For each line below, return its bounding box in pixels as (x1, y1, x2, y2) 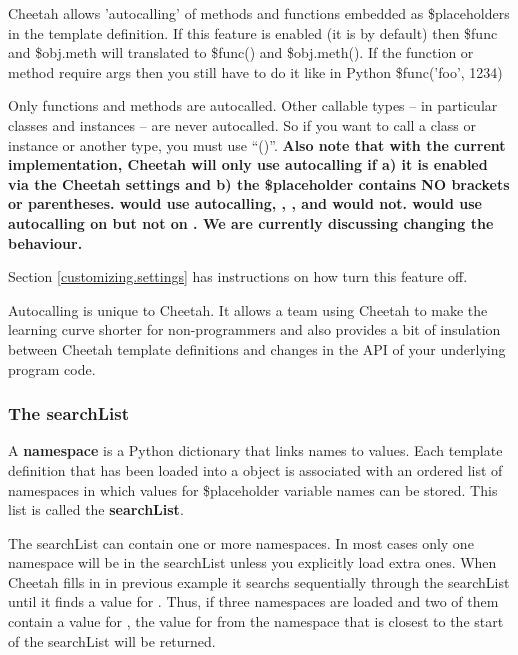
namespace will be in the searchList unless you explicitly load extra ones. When (8, 552, 497, 573)
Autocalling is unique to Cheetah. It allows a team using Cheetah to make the (8, 299, 488, 320)
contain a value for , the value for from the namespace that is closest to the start (8, 611, 504, 632)
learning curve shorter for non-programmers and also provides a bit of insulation (8, 319, 501, 340)
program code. (8, 358, 96, 379)
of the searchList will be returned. (8, 630, 216, 651)
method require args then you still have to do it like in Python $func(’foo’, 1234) (8, 61, 503, 82)
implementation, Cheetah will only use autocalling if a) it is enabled (8, 154, 488, 175)
